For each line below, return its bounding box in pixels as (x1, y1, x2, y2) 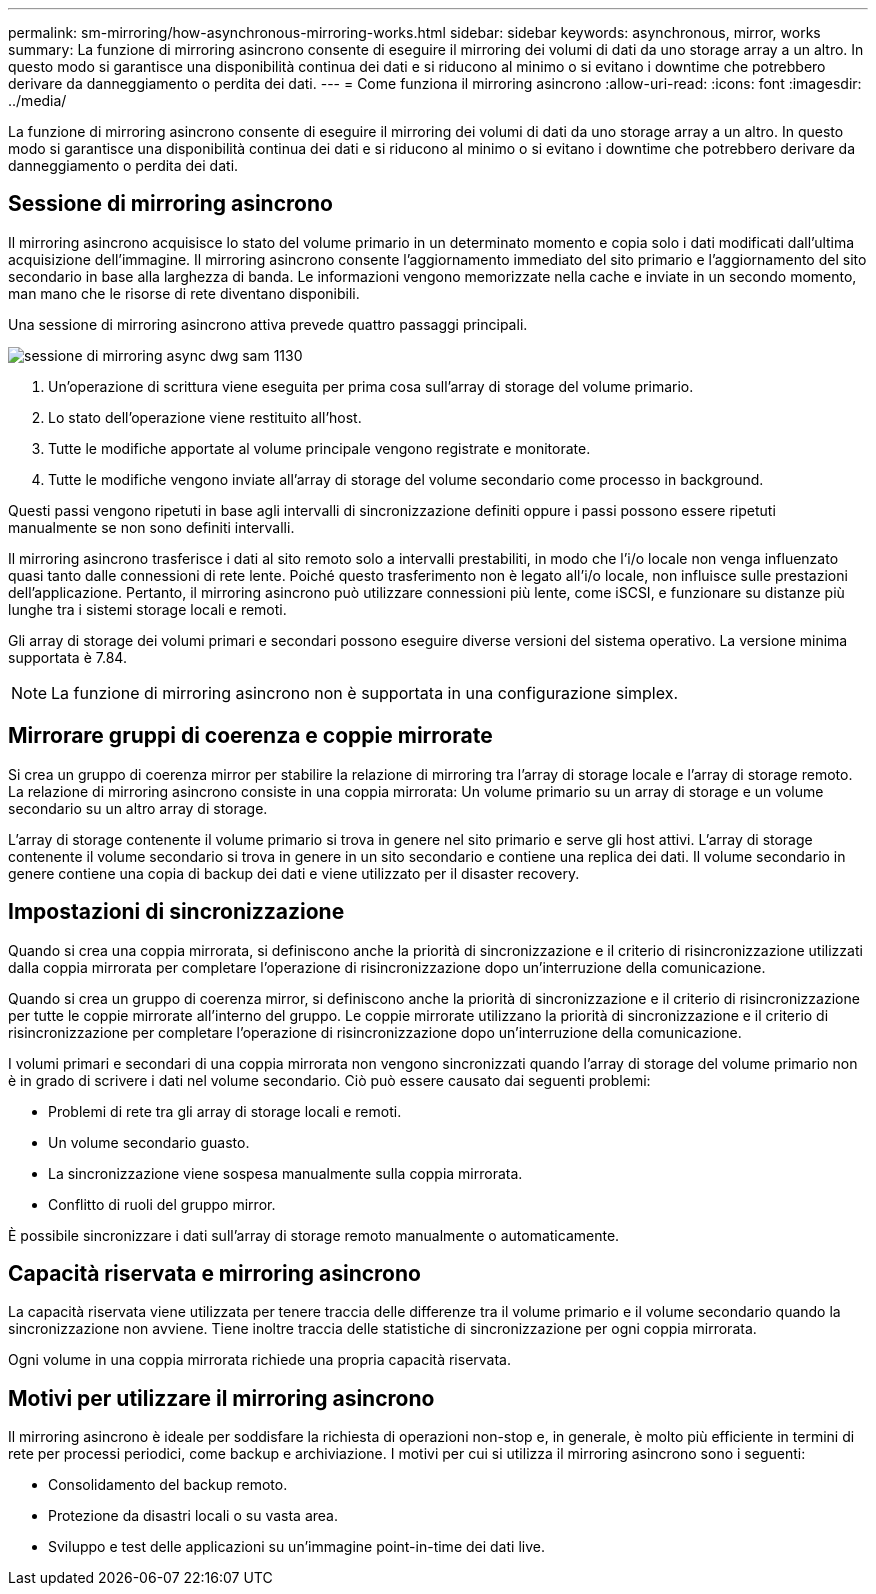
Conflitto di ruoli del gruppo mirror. (48, 1195, 276, 1213)
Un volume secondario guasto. (48, 1133, 250, 1151)
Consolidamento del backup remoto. (48, 1476, 288, 1494)
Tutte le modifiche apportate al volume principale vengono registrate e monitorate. (48, 439, 591, 457)
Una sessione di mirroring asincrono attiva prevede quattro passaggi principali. (8, 315, 528, 333)
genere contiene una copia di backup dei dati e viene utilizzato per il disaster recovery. (8, 864, 580, 882)
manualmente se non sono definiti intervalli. (8, 518, 295, 536)
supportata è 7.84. (8, 648, 127, 666)
